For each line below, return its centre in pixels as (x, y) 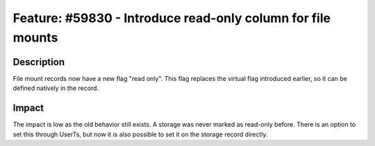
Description (39, 62)
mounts (35, 37)
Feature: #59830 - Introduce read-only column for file (172, 18)
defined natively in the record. (56, 88)
